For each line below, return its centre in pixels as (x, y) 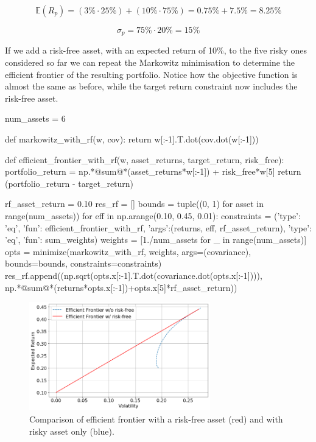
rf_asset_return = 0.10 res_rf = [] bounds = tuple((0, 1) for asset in (134, 204)
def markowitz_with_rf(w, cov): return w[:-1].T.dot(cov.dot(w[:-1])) (132, 139)
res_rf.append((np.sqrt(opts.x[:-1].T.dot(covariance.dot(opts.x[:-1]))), (134, 275)
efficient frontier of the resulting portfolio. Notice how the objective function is (151, 74)
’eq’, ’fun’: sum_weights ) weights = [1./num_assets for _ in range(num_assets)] (156, 240)
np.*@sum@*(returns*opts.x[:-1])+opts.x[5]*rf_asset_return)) (121, 287)
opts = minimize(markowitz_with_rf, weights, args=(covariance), (128, 251)
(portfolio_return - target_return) (69, 183)
